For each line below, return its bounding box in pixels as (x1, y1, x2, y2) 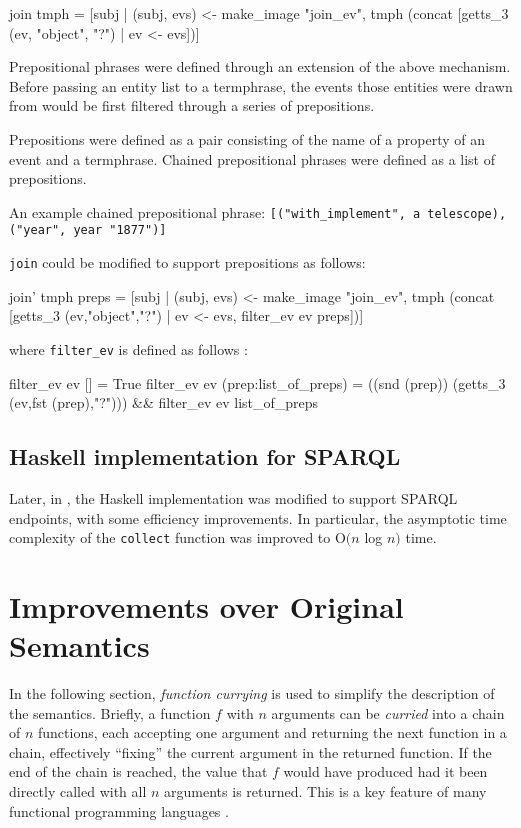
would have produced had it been (283, 761, 488, 782)
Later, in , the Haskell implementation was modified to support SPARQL (9, 487, 458, 508)
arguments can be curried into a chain (271, 702, 505, 723)
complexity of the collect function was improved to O (9, 527, 346, 548)
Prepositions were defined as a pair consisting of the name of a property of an (9, 128, 485, 149)
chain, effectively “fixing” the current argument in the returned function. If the (9, 741, 492, 762)
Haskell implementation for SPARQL (9, 441, 401, 472)
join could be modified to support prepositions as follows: (9, 252, 366, 273)
